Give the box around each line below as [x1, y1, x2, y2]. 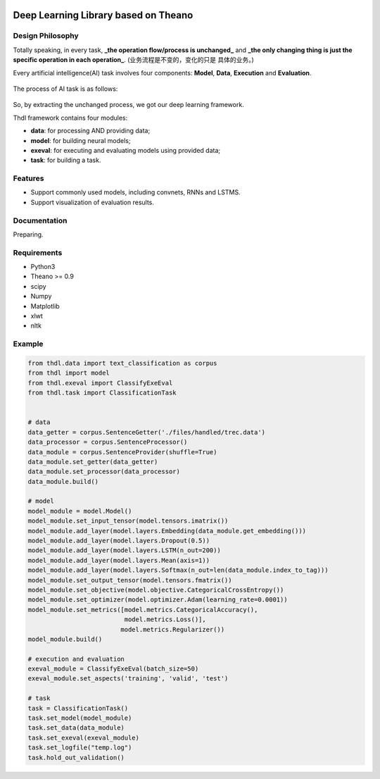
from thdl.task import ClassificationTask [27, 389, 177, 397]
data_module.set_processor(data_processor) [27, 468, 181, 475]
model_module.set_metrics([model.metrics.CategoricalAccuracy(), [27, 606, 258, 613]
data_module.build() [27, 478, 99, 485]
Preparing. [13, 230, 44, 239]
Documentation [13, 216, 68, 225]
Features [13, 173, 44, 183]
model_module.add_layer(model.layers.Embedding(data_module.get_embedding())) [27, 527, 306, 535]
